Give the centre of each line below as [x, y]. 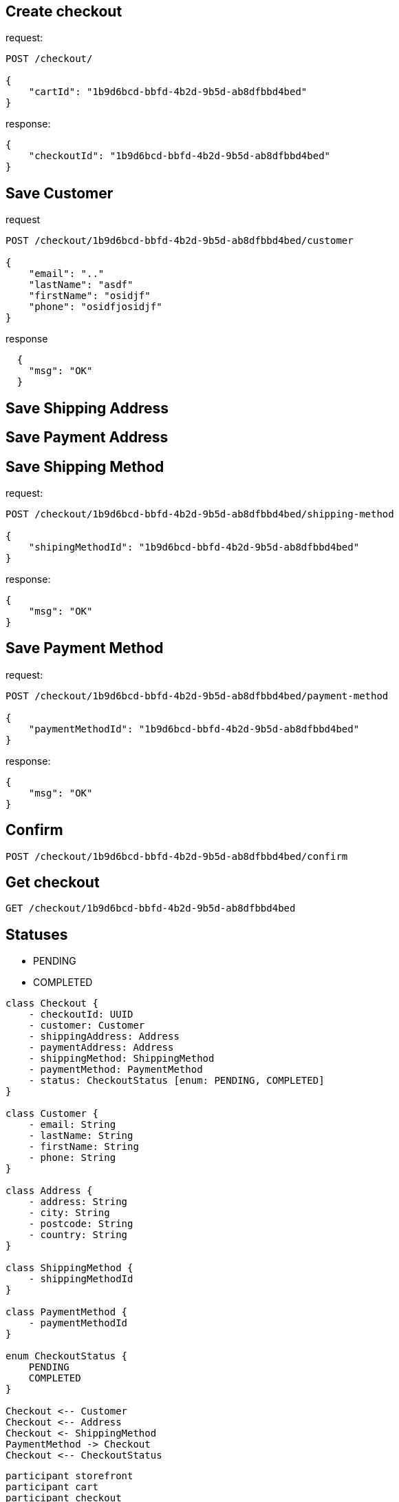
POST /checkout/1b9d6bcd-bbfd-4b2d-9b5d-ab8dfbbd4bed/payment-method [197, 696]
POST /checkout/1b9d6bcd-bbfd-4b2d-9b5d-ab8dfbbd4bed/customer [180, 241]
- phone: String [72, 1158]
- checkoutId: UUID [81, 1015]
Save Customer [60, 193]
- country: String [78, 1235]
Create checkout [64, 11]
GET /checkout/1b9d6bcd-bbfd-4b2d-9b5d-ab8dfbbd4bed [151, 908]
